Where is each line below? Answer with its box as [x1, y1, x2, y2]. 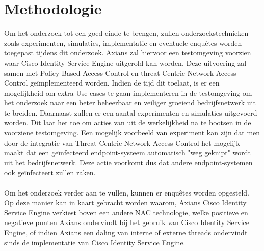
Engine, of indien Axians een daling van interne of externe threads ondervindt [4, 227, 248, 237]
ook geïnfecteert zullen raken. [4, 167, 96, 178]
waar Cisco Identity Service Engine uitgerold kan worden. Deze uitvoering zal [4, 57, 247, 68]
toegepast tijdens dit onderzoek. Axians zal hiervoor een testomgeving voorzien [4, 47, 251, 58]
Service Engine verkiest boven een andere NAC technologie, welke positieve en [4, 207, 248, 217]
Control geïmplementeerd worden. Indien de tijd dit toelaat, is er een [4, 77, 220, 88]
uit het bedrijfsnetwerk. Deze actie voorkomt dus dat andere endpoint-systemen [4, 157, 253, 168]
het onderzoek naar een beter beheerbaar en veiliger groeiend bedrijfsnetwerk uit [4, 97, 256, 108]
